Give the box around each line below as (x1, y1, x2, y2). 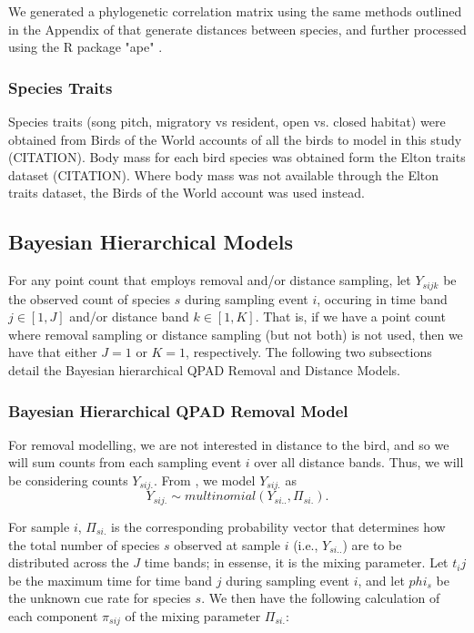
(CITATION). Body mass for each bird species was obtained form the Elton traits (8, 148, 466, 167)
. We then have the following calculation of (201, 588, 440, 607)
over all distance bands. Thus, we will (254, 453, 464, 472)
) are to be (342, 535, 402, 554)
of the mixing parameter (125, 606, 261, 625)
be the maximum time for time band (8, 570, 213, 589)
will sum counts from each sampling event (8, 453, 242, 472)
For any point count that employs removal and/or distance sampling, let (8, 271, 411, 290)
